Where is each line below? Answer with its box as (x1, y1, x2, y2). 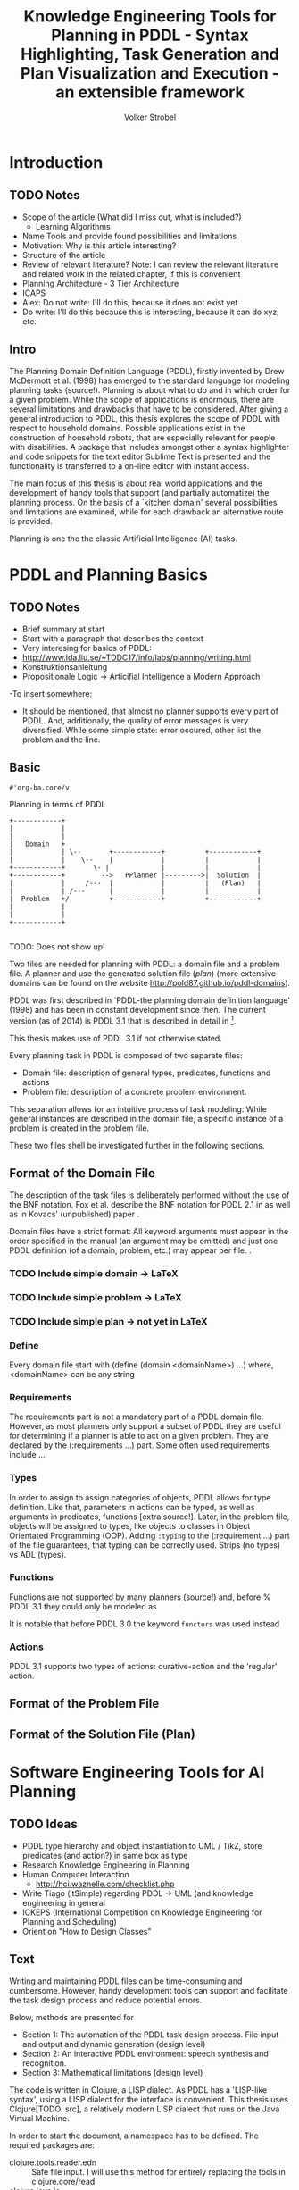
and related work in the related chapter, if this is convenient (21, 268, 241, 279)
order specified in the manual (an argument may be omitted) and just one (9, 1235, 278, 1246)
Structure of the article (21, 249, 106, 260)
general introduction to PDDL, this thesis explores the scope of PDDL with (9, 413, 281, 423)
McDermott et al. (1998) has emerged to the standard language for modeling (9, 375, 290, 386)
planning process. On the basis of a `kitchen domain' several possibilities (9, 497, 278, 507)
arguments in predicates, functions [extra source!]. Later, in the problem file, (9, 1511, 290, 1522)
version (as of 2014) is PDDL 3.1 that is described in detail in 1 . (9, 1014, 237, 1026)
